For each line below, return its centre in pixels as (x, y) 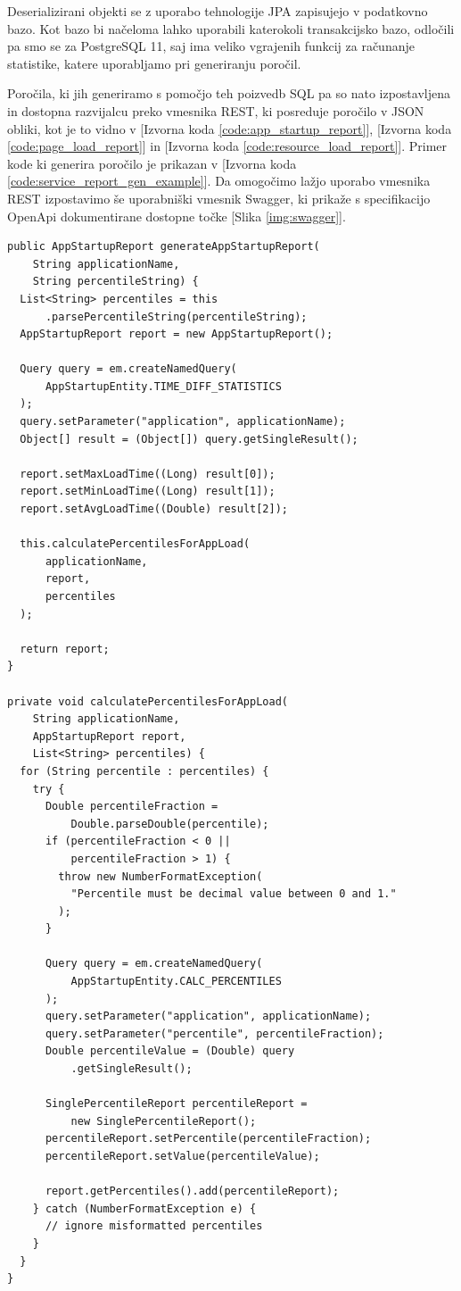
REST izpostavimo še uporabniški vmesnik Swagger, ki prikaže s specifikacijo (219, 198)
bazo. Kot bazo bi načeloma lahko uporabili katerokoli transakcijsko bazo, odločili (231, 28)
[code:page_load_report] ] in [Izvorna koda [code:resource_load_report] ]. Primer (227, 146)
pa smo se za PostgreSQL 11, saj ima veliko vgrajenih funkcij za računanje (211, 46)
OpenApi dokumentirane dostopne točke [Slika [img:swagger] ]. (177, 216)
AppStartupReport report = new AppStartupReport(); (177, 334)
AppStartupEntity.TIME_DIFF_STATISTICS (163, 386)
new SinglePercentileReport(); (164, 1121)
